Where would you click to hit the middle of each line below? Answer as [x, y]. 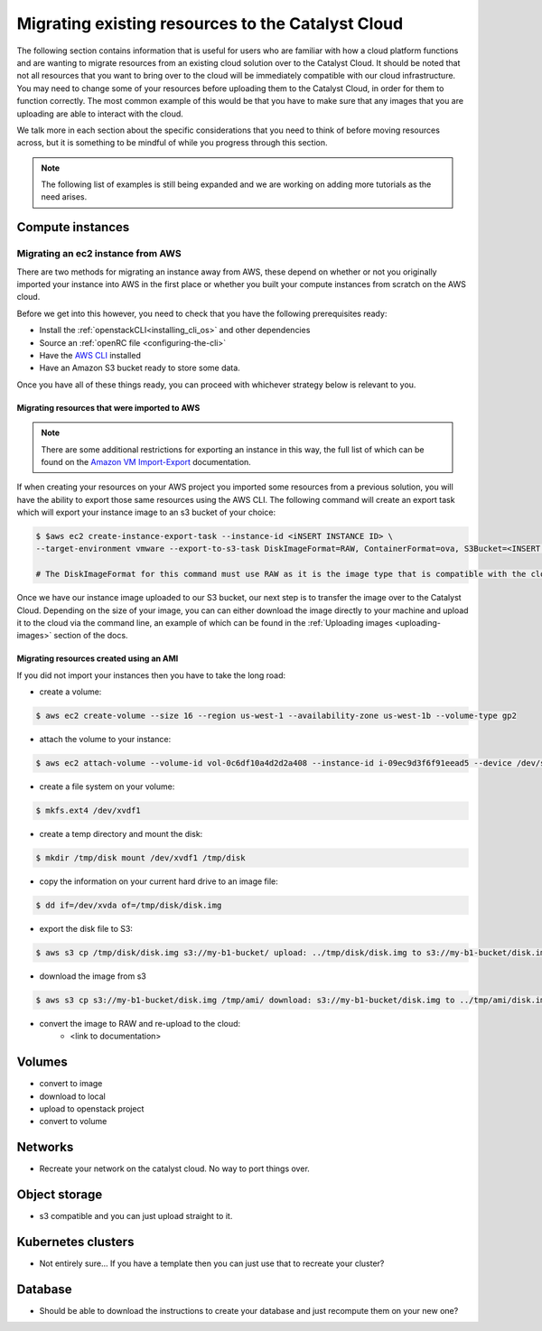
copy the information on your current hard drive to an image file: [159, 881]
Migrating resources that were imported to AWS [108, 407]
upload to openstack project [92, 1109]
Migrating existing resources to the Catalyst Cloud [210, 23]
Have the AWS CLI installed [90, 355]
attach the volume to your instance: [105, 740]
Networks [45, 1147]
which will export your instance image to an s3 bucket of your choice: [146, 512]
